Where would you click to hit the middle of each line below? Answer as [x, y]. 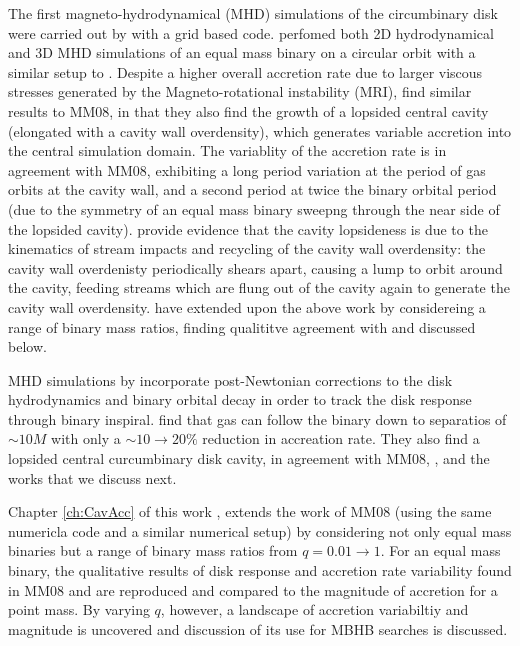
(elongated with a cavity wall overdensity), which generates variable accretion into [260, 130]
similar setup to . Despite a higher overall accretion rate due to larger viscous [245, 71]
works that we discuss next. [92, 477]
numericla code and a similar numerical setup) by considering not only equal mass [260, 530]
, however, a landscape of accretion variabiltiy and [314, 609]
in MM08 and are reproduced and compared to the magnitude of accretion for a [253, 589]
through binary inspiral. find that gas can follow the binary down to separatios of [257, 418]
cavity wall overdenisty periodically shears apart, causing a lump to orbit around [255, 267]
